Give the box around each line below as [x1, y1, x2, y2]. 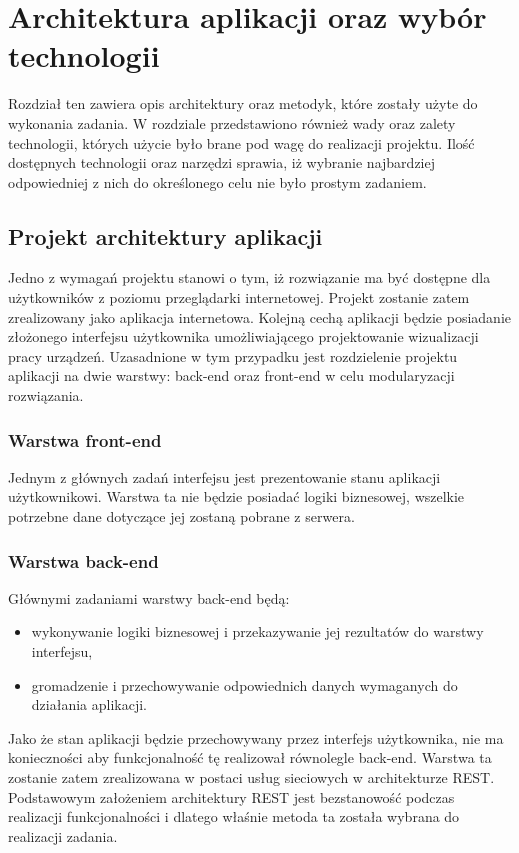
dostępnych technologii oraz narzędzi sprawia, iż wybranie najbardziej [8, 152, 435, 173]
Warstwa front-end [8, 427, 162, 452]
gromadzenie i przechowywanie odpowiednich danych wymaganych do [31, 674, 458, 695]
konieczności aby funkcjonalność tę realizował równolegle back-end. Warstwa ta [8, 747, 492, 768]
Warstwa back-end [8, 548, 159, 573]
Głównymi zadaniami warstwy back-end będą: [8, 587, 290, 608]
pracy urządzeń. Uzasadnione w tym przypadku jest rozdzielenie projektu [8, 345, 458, 366]
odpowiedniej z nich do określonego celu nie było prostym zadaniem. [8, 171, 427, 192]
